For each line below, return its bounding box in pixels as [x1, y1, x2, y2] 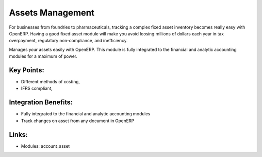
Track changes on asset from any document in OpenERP [21, 118, 134, 124]
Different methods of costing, [21, 79, 80, 85]
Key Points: [9, 66, 45, 74]
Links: [9, 130, 28, 139]
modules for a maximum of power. [9, 53, 78, 59]
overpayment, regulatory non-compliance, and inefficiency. [9, 38, 128, 44]
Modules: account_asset [21, 143, 70, 149]
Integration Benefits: [9, 98, 73, 107]
